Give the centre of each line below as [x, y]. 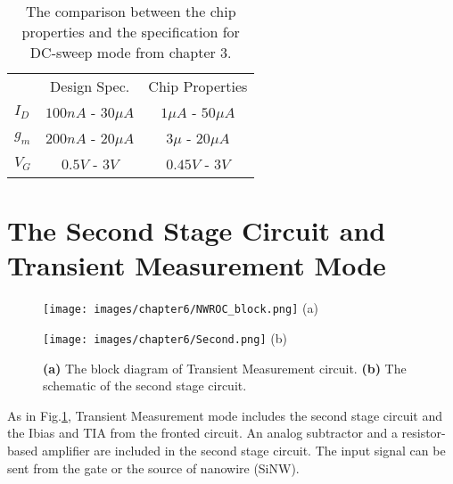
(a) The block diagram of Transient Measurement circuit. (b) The [225, 368]
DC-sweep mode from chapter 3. [131, 52]
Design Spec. [90, 86]
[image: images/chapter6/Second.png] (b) [165, 337]
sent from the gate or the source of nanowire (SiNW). [153, 468]
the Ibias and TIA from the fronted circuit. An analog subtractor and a [202, 433]
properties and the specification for [131, 32]
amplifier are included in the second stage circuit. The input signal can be [243, 450]
